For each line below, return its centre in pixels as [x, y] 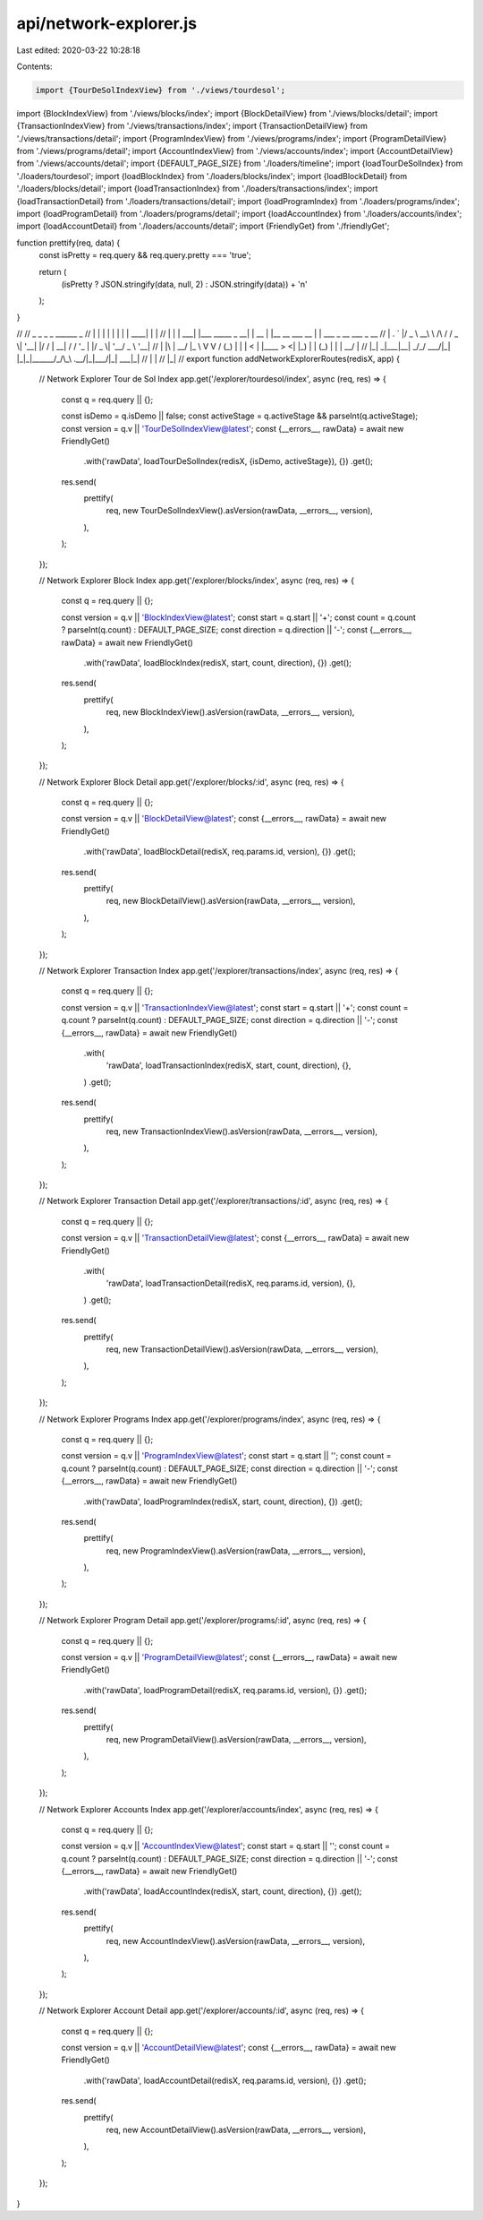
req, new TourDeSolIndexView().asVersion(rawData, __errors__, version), [239, 511]
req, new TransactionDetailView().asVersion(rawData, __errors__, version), [242, 1349]
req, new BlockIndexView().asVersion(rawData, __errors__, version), [230, 712]
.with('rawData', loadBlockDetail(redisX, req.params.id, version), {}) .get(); [220, 852]
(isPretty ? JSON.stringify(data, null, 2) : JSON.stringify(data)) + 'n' [184, 284]
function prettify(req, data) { [68, 243]
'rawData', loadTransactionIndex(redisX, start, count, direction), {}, [229, 1065]
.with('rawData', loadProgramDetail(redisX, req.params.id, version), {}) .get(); [225, 1690]
